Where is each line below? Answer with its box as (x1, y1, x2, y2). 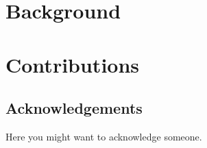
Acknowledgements (5, 97, 143, 119)
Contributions (5, 50, 140, 78)
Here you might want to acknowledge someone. (5, 129, 202, 143)
